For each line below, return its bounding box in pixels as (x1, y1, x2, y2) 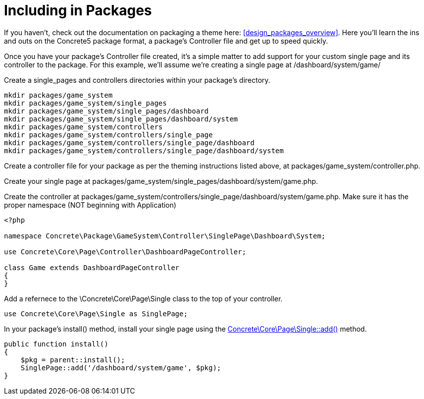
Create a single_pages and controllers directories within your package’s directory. (4, 75, 270, 84)
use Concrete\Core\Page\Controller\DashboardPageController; (4, 247, 246, 256)
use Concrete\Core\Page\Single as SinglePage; (4, 309, 188, 318)
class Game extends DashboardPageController (4, 263, 180, 272)
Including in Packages (4, 2, 152, 19)
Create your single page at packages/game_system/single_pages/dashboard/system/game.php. (4, 176, 318, 185)
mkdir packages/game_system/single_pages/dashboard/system (4, 114, 238, 123)
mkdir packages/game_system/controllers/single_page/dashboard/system (4, 146, 284, 155)
